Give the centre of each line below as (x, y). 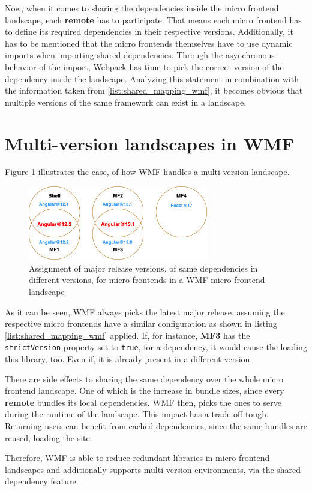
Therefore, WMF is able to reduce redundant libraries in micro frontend (137, 458)
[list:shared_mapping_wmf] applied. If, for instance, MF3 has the (127, 335)
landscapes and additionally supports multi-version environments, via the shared (153, 469)
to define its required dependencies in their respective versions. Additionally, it (149, 31)
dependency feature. (42, 481)
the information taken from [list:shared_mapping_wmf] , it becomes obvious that (154, 90)
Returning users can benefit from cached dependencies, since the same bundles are (156, 426)
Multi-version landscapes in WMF (149, 143)
